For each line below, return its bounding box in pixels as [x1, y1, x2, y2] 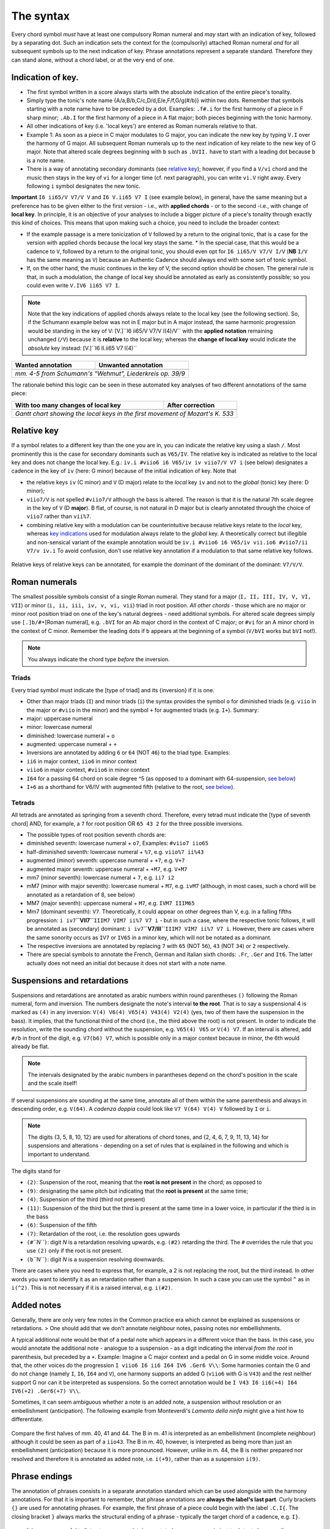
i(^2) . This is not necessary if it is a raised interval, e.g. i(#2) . [11, 1284, 173, 1292]
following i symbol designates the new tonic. [26, 182, 141, 190]
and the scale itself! [28, 1079, 78, 1087]
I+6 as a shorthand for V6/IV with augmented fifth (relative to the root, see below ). [26, 783, 235, 791]
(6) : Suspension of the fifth [26, 1221, 97, 1229]
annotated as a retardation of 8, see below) [26, 890, 136, 898]
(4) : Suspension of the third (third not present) [26, 1196, 145, 1203]
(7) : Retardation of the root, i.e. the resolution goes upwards [26, 1230, 180, 1237]
